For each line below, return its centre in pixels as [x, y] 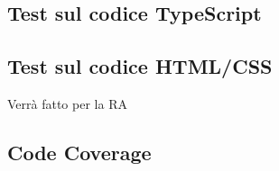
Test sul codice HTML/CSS [140, 66]
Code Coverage [79, 152]
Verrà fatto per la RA [67, 103]
